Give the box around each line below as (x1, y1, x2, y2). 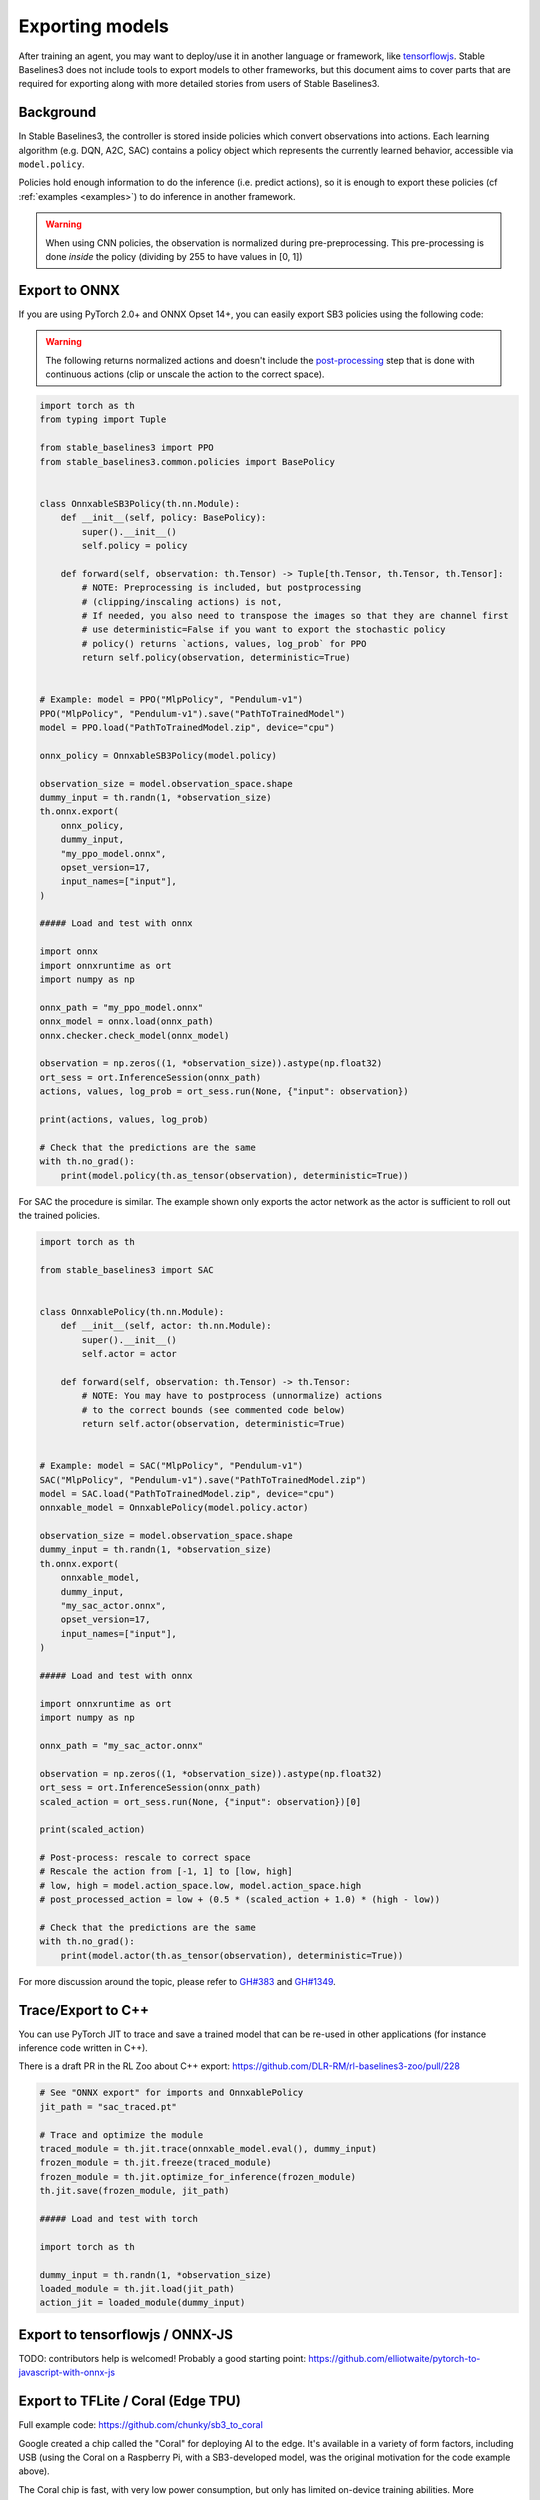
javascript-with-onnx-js (18, 2366, 115, 2379)
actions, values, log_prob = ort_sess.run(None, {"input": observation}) (39, 1086, 409, 1097)
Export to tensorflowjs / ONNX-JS (18, 2326, 234, 2343)
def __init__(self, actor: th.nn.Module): (60, 1320, 272, 1332)
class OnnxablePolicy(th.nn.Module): (39, 1306, 225, 1317)
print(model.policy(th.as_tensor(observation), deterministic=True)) (60, 1170, 409, 1181)
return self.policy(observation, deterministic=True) (81, 652, 351, 664)
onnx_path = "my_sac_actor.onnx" (39, 1740, 204, 1751)
